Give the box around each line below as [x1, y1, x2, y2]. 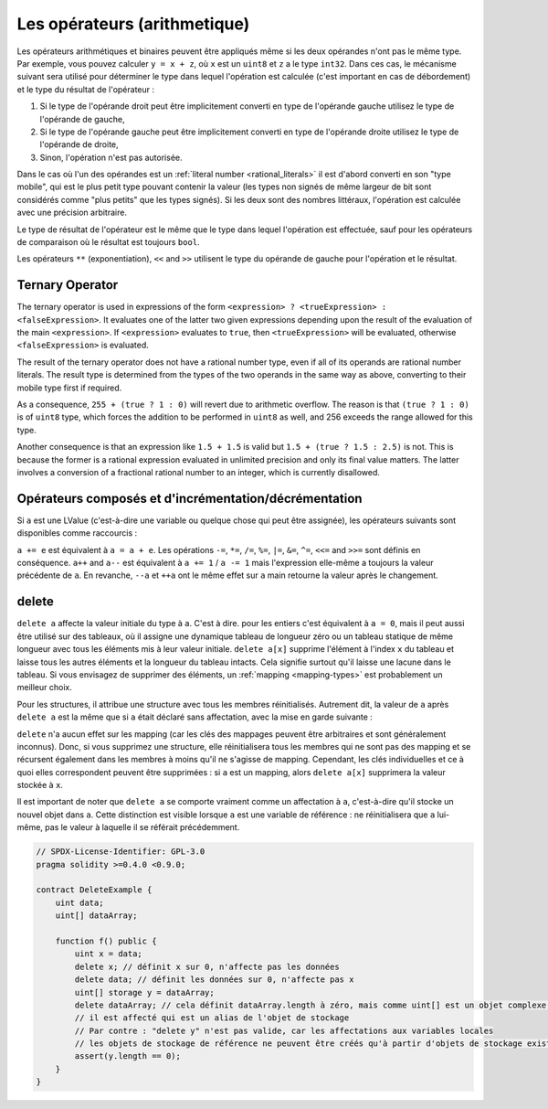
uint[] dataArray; [55, 911, 138, 921]
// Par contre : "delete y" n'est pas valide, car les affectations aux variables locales [74, 1025, 494, 1036]
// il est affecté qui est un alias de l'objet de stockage [74, 1013, 350, 1023]
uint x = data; [74, 949, 143, 959]
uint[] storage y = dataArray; [74, 987, 215, 997]
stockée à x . [16, 780, 64, 791]
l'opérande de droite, [39, 139, 119, 150]
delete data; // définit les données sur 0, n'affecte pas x [74, 975, 354, 985]
